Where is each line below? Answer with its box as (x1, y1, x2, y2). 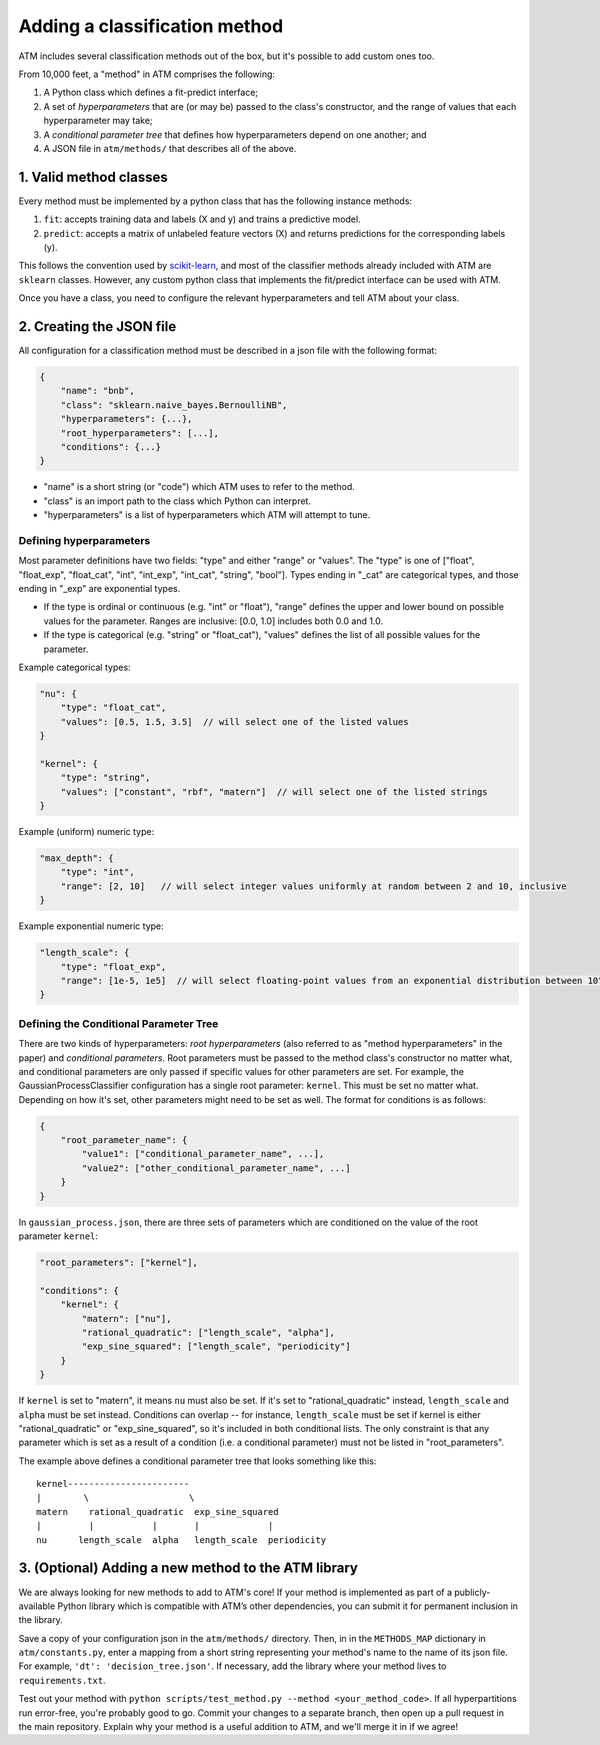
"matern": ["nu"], (81, 1313, 172, 1324)
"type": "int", (60, 866, 135, 878)
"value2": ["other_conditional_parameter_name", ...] (81, 1162, 351, 1174)
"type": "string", (60, 772, 151, 784)
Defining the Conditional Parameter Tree (18, 1016, 219, 1030)
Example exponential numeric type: (18, 920, 164, 932)
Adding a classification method (18, 15, 284, 37)
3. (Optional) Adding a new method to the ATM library (18, 1560, 359, 1577)
